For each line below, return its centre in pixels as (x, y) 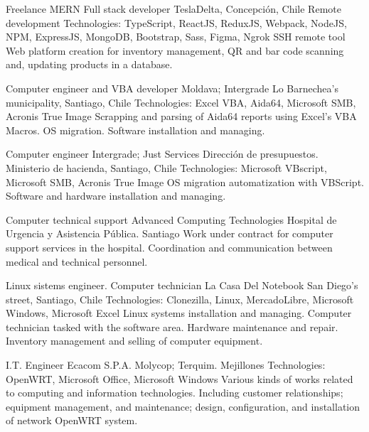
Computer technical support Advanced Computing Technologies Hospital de (171, 219)
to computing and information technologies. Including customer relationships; (175, 393)
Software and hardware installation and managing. (116, 196)
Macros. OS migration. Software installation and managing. (135, 130)
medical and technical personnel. (77, 261)
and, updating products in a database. (89, 64)
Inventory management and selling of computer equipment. (134, 341)
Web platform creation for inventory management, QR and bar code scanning (175, 50)
